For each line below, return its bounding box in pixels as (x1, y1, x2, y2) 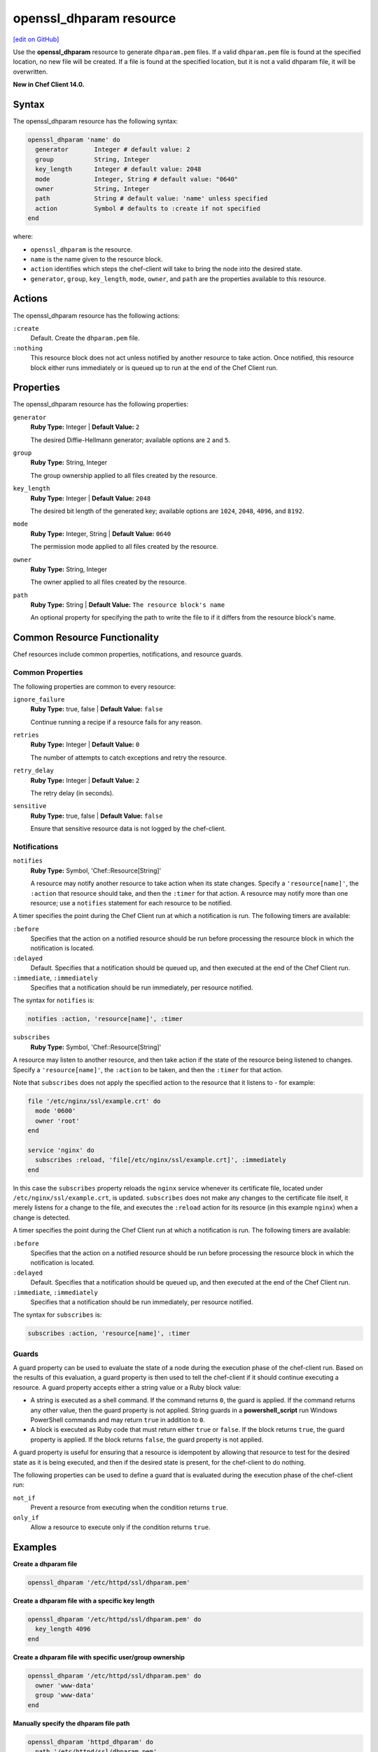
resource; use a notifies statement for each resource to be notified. (30, 898, 232, 907)
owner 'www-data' (35, 1681, 94, 1689)
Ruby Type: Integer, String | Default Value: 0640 (30, 529, 171, 538)
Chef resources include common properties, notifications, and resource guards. (13, 650, 243, 659)
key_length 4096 (35, 1625, 91, 1633)
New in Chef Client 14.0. (13, 81, 85, 89)
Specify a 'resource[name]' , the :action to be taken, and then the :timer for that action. (13, 1065, 283, 1074)
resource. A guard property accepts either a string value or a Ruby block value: (13, 1383, 241, 1391)
